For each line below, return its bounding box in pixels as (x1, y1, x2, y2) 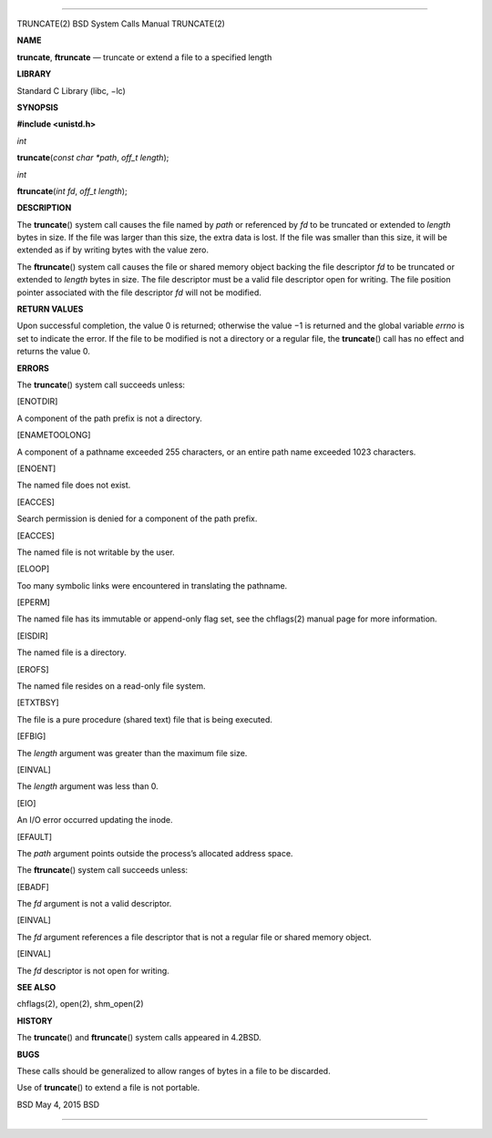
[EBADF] (16, 881, 49, 892)
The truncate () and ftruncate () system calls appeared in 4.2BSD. (16, 1032, 261, 1043)
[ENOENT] (16, 463, 56, 474)
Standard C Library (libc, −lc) (16, 85, 127, 96)
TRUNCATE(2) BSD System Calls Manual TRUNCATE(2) (16, 18, 225, 29)
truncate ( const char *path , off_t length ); (16, 152, 169, 163)
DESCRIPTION (16, 202, 72, 213)
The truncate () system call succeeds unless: (16, 379, 186, 390)
